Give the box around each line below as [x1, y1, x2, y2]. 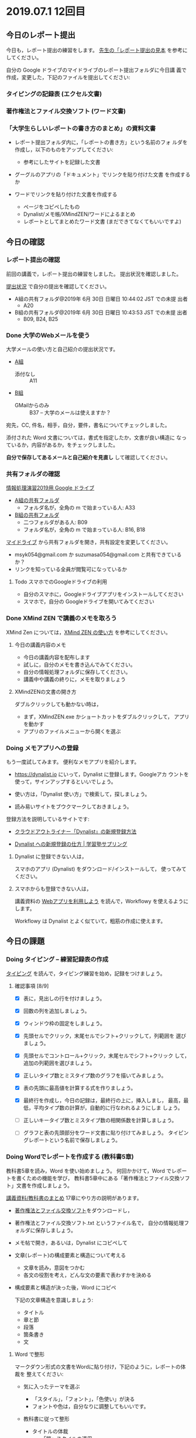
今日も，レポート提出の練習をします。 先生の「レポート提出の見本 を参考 [6, 47, 183, 53]
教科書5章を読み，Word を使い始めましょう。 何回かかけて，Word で [6, 1167, 171, 1174]
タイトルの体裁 [32, 1427, 68, 1434]
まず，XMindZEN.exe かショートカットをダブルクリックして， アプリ [23, 713, 190, 720]
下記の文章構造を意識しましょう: [14, 1296, 94, 1303]
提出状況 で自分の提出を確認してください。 [6, 282, 110, 290]
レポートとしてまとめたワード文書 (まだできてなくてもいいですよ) [23, 218, 181, 225]
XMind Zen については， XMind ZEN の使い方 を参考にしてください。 [6, 629, 171, 636]
